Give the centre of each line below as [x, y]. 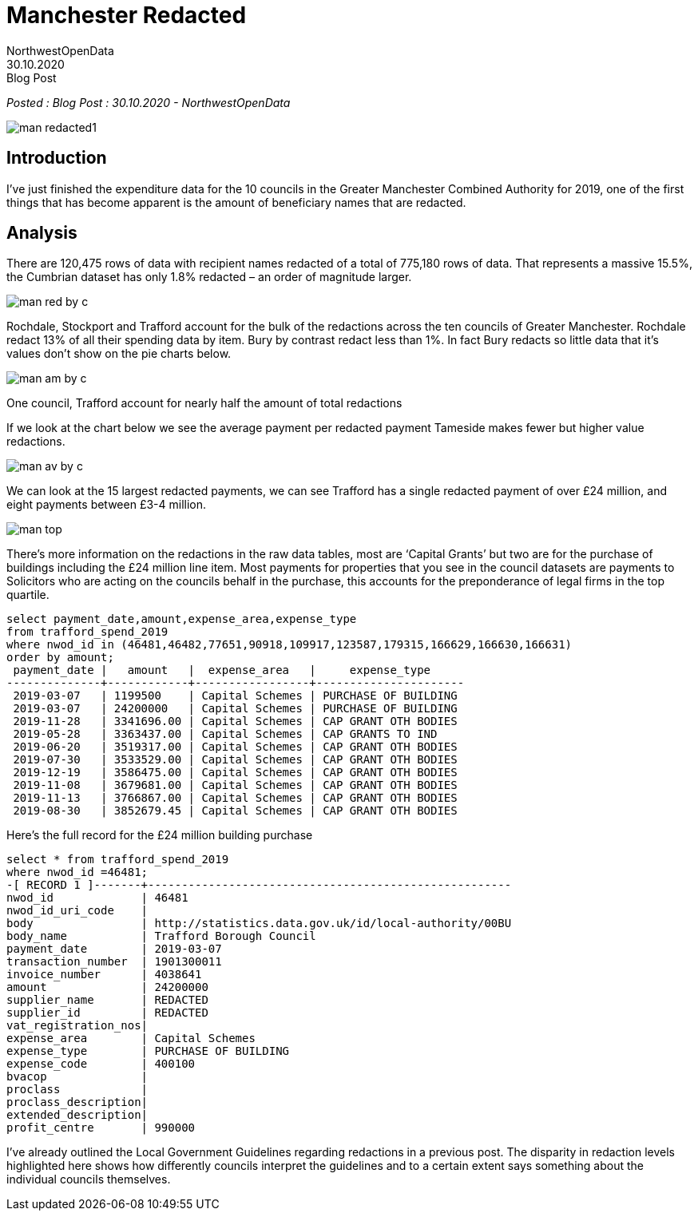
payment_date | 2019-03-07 [114, 949]
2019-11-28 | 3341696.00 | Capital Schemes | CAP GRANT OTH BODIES [235, 721]
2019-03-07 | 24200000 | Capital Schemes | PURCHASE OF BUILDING [235, 709]
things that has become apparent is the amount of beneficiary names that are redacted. [236, 202]
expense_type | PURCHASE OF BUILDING [148, 1051]
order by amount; [60, 658]
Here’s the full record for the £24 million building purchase [160, 835]
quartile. [28, 595]
